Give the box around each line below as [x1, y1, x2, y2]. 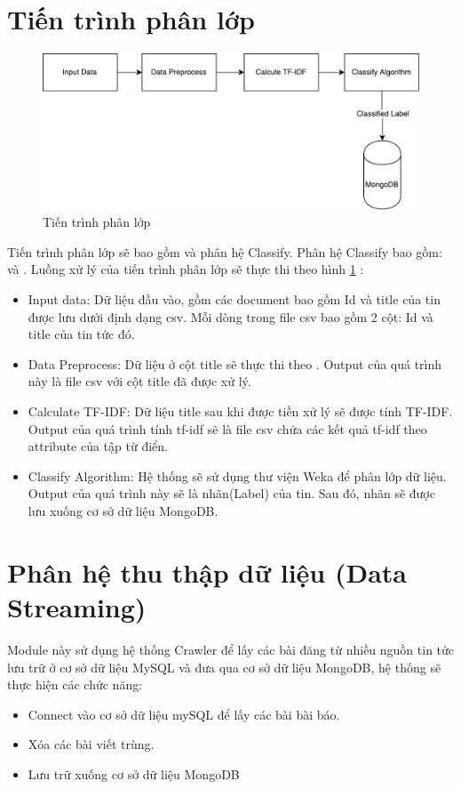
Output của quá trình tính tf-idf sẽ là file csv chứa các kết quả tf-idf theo [28, 419, 427, 438]
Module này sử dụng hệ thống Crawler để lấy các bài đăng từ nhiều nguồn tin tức [7, 640, 455, 658]
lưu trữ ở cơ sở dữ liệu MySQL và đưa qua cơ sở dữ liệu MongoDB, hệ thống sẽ [7, 657, 441, 676]
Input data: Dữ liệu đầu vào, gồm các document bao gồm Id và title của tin [28, 290, 441, 309]
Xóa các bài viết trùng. [28, 735, 155, 753]
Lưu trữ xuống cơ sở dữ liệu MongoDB [28, 764, 240, 783]
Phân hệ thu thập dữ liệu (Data [7, 553, 408, 590]
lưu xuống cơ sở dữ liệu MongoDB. [28, 502, 219, 519]
